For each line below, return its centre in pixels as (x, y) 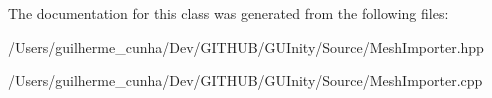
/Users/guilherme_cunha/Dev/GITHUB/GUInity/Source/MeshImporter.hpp (246, 46)
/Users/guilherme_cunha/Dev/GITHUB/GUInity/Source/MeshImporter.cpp (245, 80)
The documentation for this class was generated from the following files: (228, 13)
